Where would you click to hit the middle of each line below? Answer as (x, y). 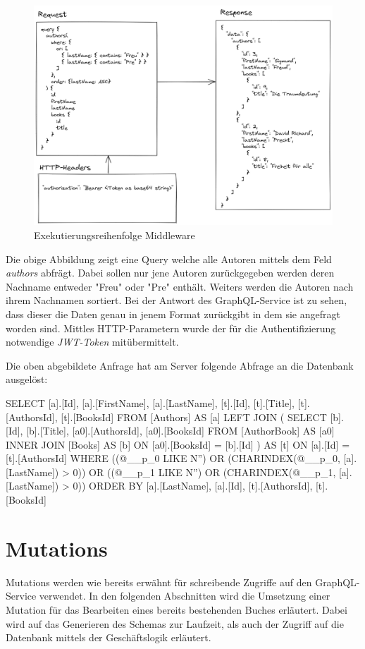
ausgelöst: (27, 379)
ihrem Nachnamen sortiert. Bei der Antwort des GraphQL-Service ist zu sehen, (177, 300)
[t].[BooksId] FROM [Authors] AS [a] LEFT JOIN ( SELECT (194, 417)
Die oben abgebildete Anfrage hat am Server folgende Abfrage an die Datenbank (180, 365)
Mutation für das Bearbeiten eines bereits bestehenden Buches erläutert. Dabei (177, 609)
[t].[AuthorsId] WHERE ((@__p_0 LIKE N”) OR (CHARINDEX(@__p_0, (173, 458)
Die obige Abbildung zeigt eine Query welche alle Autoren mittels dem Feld (169, 259)
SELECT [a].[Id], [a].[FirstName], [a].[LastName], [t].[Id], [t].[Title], (150, 402)
